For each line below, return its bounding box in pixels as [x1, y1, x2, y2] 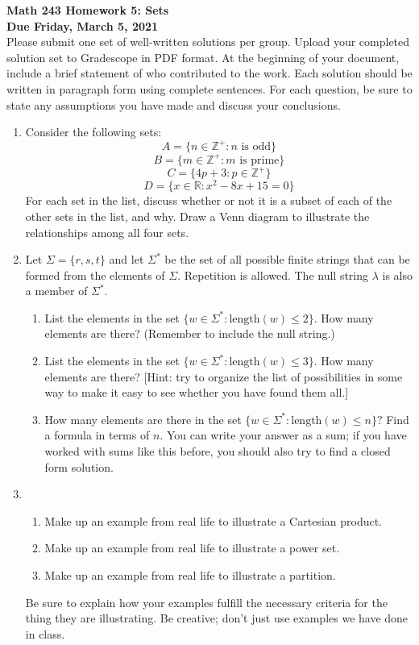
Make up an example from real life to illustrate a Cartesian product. [44, 512, 383, 529]
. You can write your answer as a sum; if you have [160, 427, 407, 443]
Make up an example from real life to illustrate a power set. [44, 539, 340, 556]
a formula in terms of [44, 427, 150, 443]
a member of [25, 282, 88, 299]
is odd [241, 141, 272, 153]
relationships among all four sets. [25, 223, 189, 240]
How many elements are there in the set [44, 410, 242, 427]
